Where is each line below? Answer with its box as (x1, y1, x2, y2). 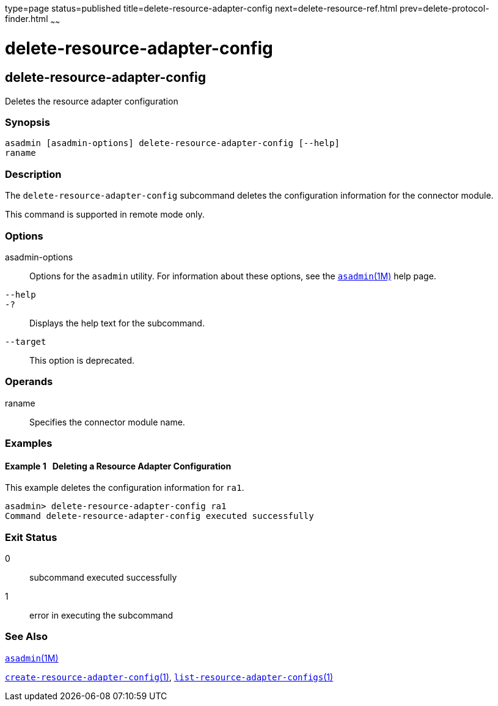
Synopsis (5, 116, 50, 129)
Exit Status (5, 531, 57, 543)
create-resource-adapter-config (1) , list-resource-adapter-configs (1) (5, 671, 334, 682)
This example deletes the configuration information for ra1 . (5, 482, 244, 493)
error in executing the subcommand (29, 610, 174, 621)
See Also (5, 630, 48, 643)
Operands (5, 375, 53, 388)
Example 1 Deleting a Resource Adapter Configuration (5, 460, 232, 471)
